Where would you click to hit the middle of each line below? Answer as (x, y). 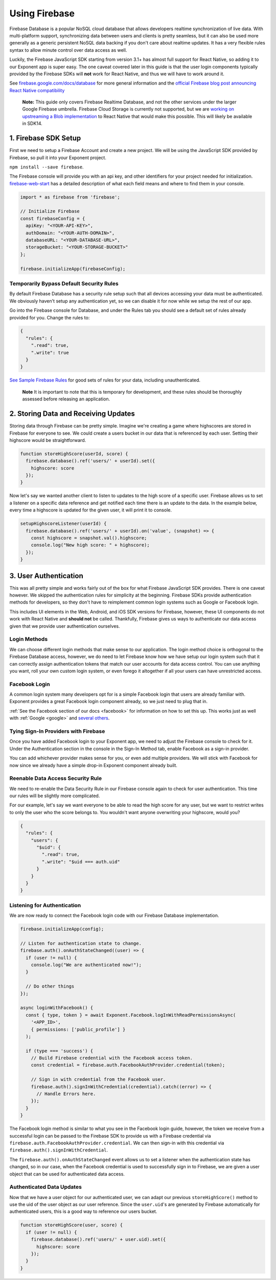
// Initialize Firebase (50, 211)
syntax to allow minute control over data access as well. (68, 50)
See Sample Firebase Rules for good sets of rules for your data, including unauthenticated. (105, 380)
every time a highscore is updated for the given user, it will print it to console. (91, 510)
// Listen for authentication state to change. (81, 943)
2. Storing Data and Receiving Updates (72, 414)
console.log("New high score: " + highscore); (90, 545)
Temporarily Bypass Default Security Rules (64, 283)
